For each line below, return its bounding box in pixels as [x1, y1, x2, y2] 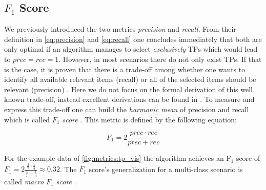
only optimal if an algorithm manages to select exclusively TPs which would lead [4, 44, 258, 54]
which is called [4, 114, 50, 124]
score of [236, 153, 260, 163]
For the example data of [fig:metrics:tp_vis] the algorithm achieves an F [4, 153, 231, 163]
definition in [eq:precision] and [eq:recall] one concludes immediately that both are [4, 33, 262, 44]
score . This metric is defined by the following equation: [62, 114, 237, 124]
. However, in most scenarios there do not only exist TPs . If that [58, 53, 262, 64]
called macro [4, 176, 44, 186]
